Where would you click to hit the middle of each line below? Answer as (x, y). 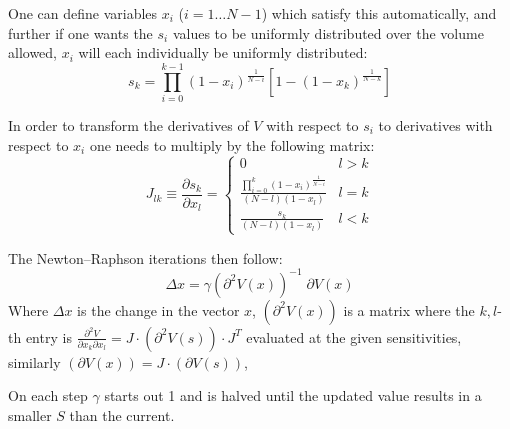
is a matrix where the (409, 309)
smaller (30, 414)
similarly (34, 361)
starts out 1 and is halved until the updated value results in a (293, 395)
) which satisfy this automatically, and (379, 13)
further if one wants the (80, 32)
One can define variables (83, 13)
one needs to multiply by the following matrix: (232, 144)
